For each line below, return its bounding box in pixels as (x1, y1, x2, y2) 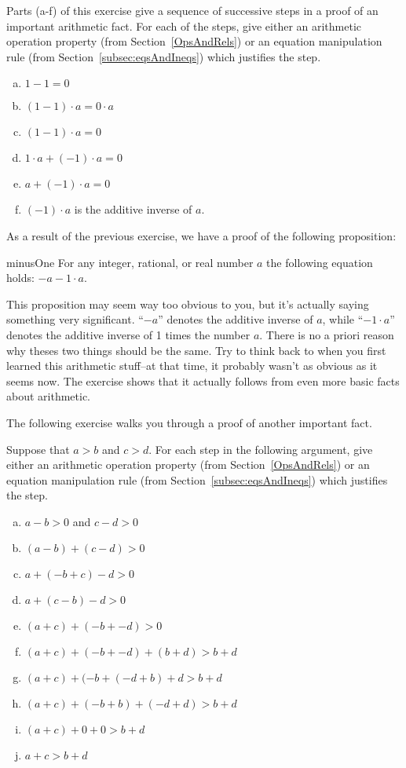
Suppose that (6, 441, 70, 457)
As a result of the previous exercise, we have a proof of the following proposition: (6, 227, 397, 243)
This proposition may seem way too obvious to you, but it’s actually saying (6, 295, 369, 312)
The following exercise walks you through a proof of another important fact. (6, 414, 372, 430)
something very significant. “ (6, 311, 144, 327)
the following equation (266, 254, 373, 270)
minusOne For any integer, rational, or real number (6, 254, 254, 270)
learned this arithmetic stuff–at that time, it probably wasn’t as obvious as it (6, 357, 378, 374)
